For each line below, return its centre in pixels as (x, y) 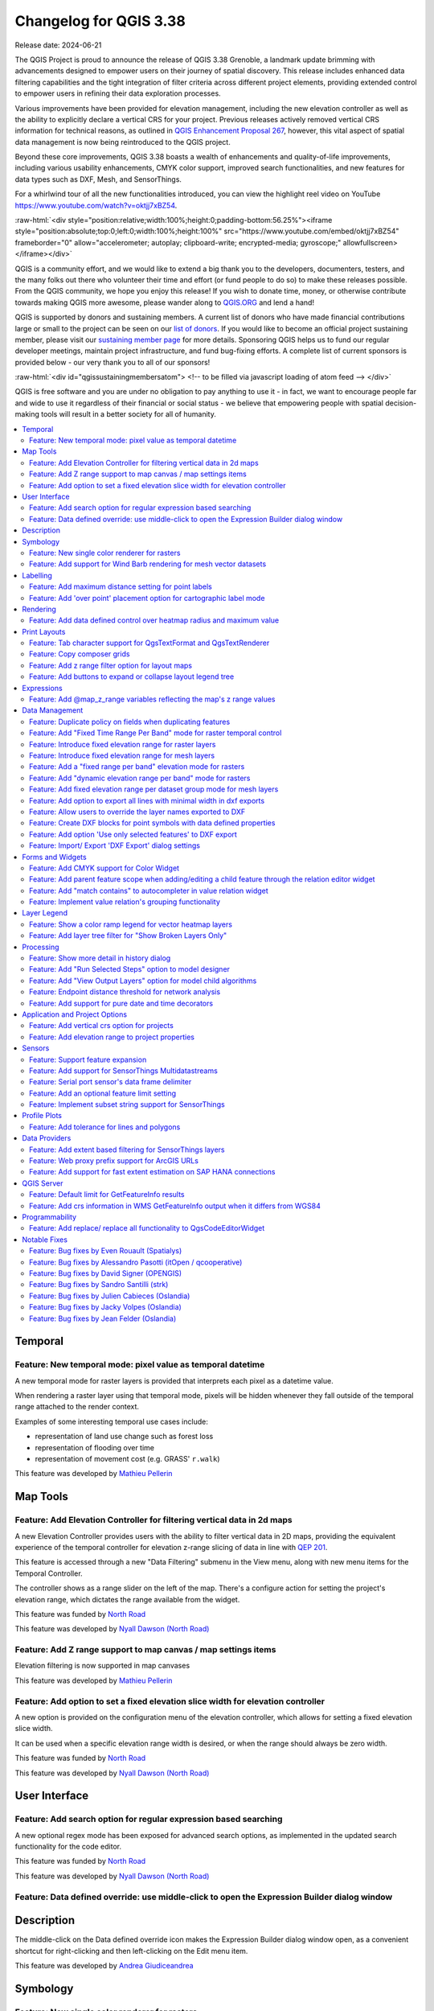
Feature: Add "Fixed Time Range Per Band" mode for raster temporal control (156, 733)
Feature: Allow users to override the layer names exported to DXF (137, 812)
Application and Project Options (75, 1014)
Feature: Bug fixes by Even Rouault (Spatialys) (106, 1251)
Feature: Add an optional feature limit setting (103, 1093)
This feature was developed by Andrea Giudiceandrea (104, 1966)
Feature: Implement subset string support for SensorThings (127, 1104)
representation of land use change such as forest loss (124, 1437)
